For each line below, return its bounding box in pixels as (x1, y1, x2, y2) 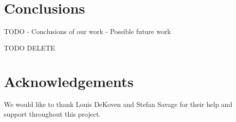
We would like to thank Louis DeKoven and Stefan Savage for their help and (4, 99, 233, 109)
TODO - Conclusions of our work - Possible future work (4, 26, 171, 36)
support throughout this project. (4, 109, 101, 119)
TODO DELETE (4, 42, 55, 52)
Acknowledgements (4, 71, 134, 91)
